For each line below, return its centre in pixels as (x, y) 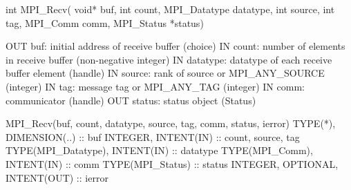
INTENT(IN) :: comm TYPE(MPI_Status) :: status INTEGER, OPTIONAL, (172, 163)
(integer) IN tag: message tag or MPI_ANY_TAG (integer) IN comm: (155, 86)
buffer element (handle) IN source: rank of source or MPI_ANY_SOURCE (165, 73)
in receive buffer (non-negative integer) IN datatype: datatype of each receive (169, 59)
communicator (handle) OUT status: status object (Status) (131, 100)
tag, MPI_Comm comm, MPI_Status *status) (105, 22)
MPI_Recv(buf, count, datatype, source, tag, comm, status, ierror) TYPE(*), (171, 123)
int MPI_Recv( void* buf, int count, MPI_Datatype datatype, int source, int (170, 9)
